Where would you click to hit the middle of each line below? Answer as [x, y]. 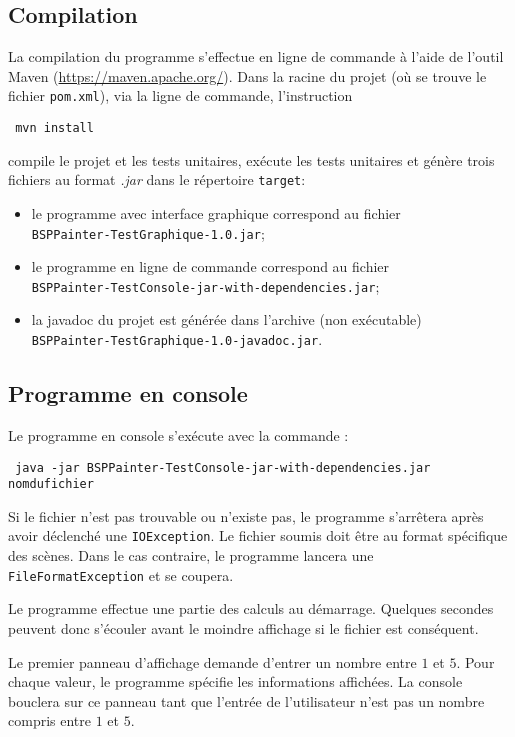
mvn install [54, 128]
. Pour [475, 661]
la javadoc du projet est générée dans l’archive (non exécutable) [226, 319]
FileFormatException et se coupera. [121, 574]
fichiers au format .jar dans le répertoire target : [157, 179]
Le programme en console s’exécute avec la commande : [178, 434]
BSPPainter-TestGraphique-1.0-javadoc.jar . [177, 339]
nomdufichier [51, 484]
